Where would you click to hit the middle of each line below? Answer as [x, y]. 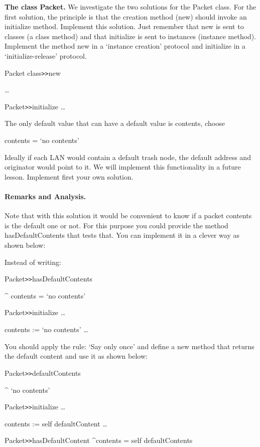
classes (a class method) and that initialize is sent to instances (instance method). [131, 36]
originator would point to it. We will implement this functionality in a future [123, 167]
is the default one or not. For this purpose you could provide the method [116, 225]
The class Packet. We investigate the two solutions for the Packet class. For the [131, 7]
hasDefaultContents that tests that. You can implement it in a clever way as [122, 235]
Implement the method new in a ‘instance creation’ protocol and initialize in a [125, 46]
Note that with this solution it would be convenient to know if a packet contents [128, 215]
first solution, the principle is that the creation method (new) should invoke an [126, 16]
